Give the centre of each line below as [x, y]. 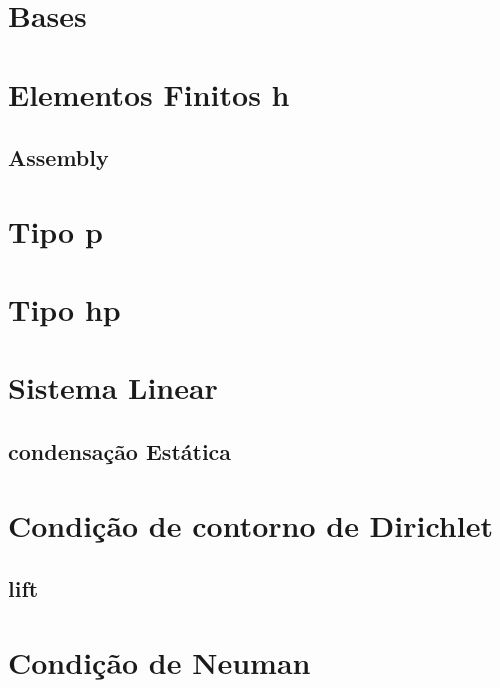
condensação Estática [120, 451]
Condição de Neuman [159, 661]
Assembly [58, 157]
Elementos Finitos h [149, 93]
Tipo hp [64, 309]
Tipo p [55, 230]
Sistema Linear [113, 387]
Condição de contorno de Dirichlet [250, 524]
